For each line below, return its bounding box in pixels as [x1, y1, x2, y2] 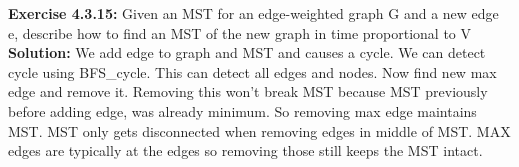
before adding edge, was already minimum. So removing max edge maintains [8, 100, 477, 121]
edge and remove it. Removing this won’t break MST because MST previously [8, 81, 488, 102]
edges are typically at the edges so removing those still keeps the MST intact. [8, 140, 483, 161]
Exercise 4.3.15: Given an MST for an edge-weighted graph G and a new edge [8, 3, 499, 23]
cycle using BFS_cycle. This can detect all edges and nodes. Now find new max [8, 61, 497, 82]
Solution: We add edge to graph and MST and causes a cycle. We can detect [8, 42, 486, 63]
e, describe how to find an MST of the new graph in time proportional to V [8, 22, 472, 43]
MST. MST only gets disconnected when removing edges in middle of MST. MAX [8, 120, 511, 141]
